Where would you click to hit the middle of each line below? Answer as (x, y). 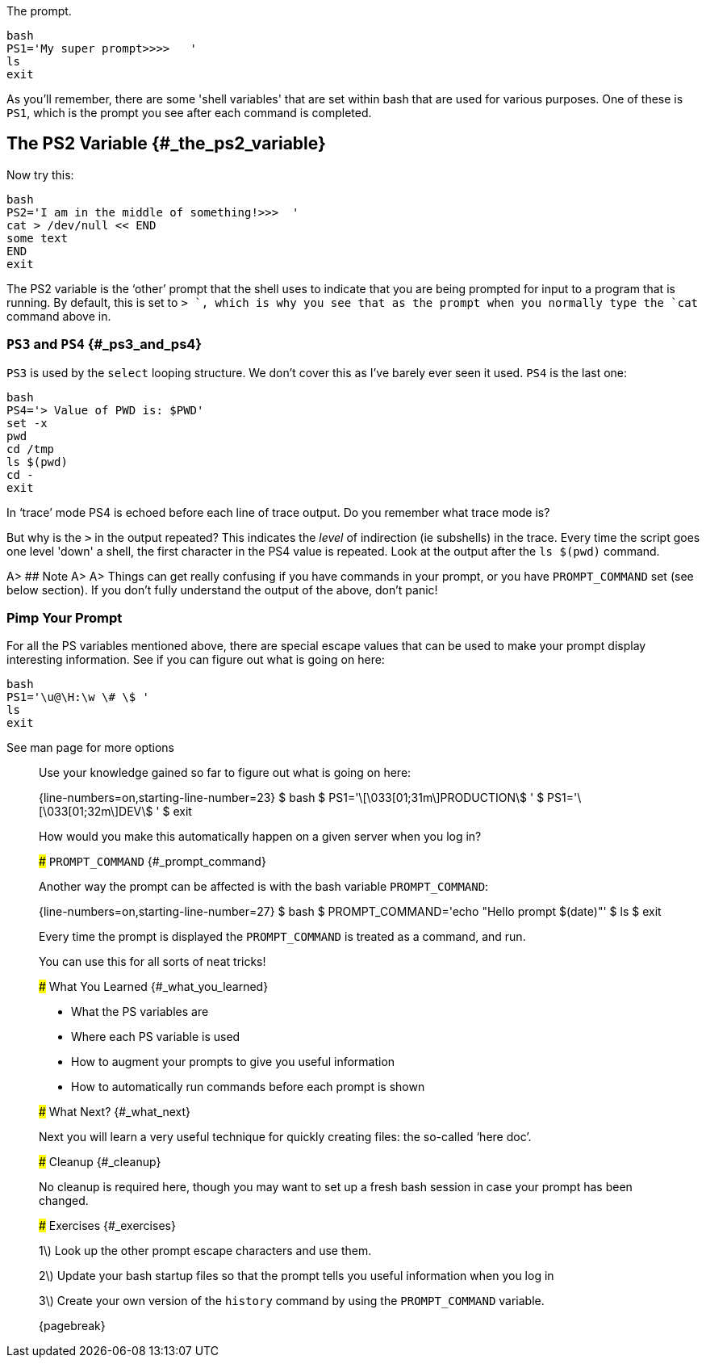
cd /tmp (31, 449)
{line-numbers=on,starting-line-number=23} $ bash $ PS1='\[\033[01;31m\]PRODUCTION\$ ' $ (292, 798)
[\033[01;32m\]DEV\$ (96, 812)
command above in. (59, 316)
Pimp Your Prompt (65, 617)
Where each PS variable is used (156, 1037)
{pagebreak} (72, 1326)
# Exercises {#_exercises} (107, 1226)
